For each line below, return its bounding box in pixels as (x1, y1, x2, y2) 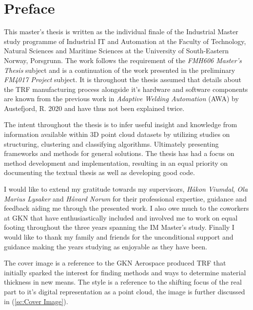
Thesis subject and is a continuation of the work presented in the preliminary (4, 65, 235, 75)
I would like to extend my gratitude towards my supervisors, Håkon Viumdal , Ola (4, 184, 248, 194)
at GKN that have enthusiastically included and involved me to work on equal (4, 212, 238, 222)
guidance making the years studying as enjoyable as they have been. (4, 241, 207, 251)
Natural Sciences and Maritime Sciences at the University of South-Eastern (4, 45, 229, 56)
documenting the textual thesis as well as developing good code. (4, 167, 195, 177)
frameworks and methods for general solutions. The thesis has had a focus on (4, 148, 234, 158)
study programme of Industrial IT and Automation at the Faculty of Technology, (4, 36, 246, 46)
